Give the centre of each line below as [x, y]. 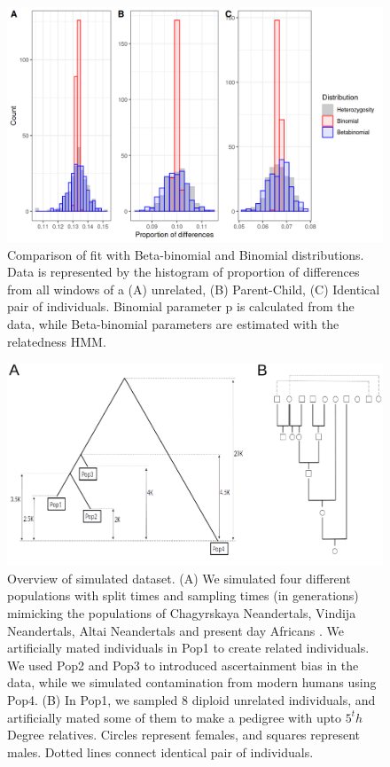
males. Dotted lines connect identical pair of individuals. [160, 751]
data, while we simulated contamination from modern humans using [192, 682]
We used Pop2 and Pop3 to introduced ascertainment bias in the [183, 665]
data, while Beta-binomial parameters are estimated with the [173, 323]
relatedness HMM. [57, 341]
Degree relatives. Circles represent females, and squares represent [184, 735]
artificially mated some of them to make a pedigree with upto [174, 717]
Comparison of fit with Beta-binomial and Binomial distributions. [186, 254]
